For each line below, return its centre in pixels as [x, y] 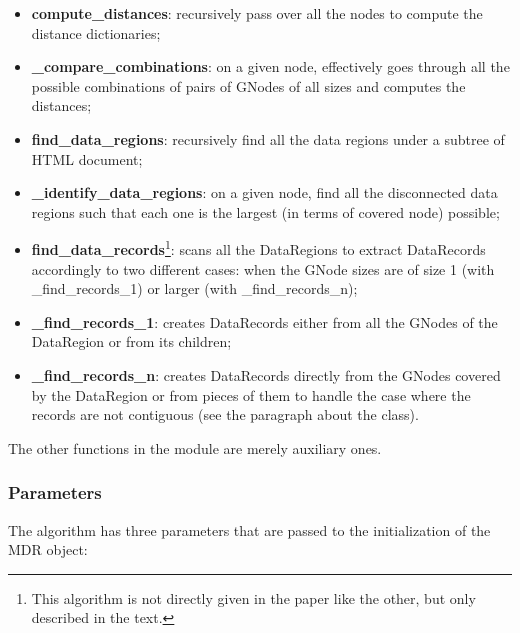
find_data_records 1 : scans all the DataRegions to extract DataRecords [258, 247]
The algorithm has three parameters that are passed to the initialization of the [249, 529]
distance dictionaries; [96, 32]
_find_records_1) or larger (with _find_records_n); [194, 288]
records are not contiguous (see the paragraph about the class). [225, 414]
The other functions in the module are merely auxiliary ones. [195, 447]
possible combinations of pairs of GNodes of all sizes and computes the [248, 85]
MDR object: [48, 549]
